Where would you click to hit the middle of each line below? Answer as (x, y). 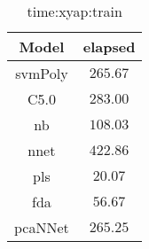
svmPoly (42, 73)
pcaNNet (42, 227)
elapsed (109, 47)
